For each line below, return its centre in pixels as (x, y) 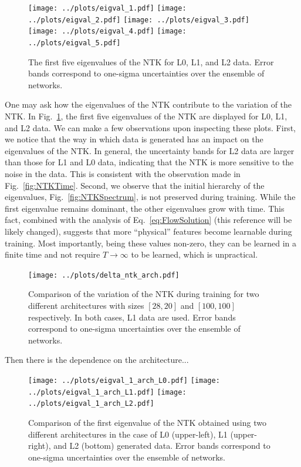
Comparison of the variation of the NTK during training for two (144, 294)
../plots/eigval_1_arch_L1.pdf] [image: (107, 392)
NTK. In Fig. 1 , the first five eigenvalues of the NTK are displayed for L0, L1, (146, 116)
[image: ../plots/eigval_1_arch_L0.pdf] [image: (124, 380)
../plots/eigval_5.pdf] (75, 43)
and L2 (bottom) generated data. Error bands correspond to (162, 446)
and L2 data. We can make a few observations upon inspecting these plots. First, (150, 127)
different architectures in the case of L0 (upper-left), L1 (128, 434)
